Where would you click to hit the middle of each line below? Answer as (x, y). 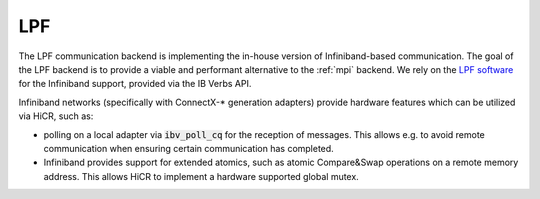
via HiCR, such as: (56, 116)
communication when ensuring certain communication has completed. (188, 148)
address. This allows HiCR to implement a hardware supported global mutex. (201, 176)
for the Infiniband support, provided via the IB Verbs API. (135, 84)
